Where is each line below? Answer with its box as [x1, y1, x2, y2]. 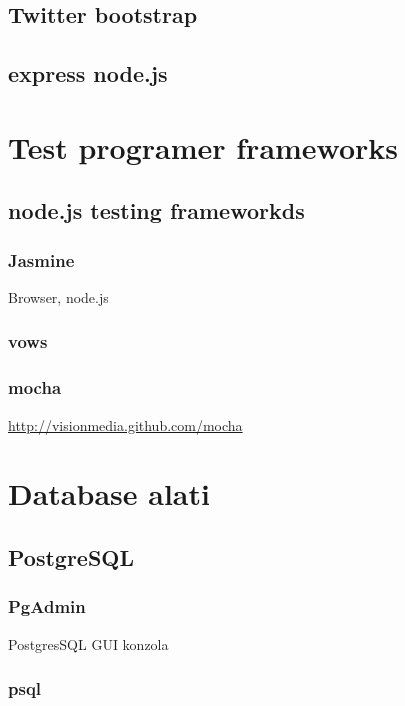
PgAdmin [8, 594, 86, 619]
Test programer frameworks [8, 126, 399, 167]
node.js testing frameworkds [8, 195, 305, 226]
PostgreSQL [8, 541, 135, 572]
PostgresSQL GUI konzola [8, 633, 169, 654]
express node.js [8, 58, 168, 89]
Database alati [8, 473, 210, 514]
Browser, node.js [8, 286, 109, 307]
